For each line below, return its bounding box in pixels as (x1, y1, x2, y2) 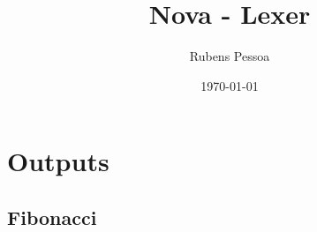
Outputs (7, 143, 109, 179)
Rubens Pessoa (189, 47, 270, 65)
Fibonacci (7, 203, 97, 230)
